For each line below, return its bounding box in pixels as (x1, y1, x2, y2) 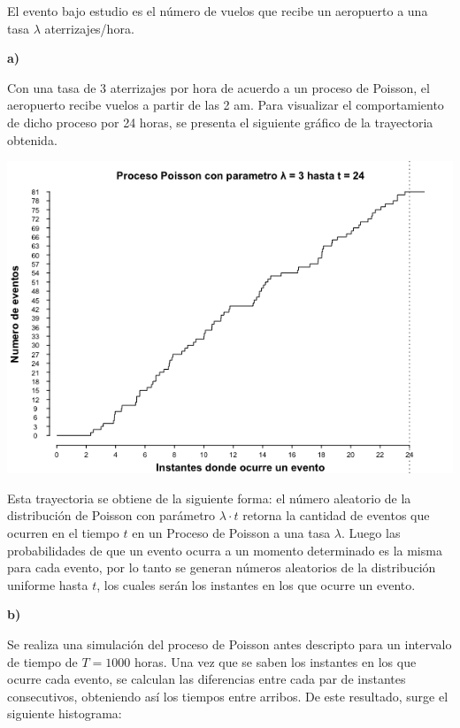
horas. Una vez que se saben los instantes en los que (134, 652, 417, 671)
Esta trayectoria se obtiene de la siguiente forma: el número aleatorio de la (7, 488, 411, 507)
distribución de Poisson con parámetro (7, 506, 216, 525)
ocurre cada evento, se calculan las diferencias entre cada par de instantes (7, 670, 406, 688)
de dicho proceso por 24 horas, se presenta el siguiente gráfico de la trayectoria (7, 112, 433, 131)
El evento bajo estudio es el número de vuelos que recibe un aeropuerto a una (7, 2, 428, 19)
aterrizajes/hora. (44, 19, 134, 37)
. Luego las (341, 523, 401, 541)
